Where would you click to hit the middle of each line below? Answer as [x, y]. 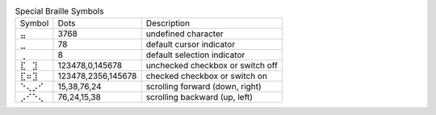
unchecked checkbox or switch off [212, 66]
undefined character [184, 34]
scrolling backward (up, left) [199, 97]
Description [168, 23]
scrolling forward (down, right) [203, 87]
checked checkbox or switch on [207, 76]
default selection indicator [195, 55]
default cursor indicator [191, 44]
